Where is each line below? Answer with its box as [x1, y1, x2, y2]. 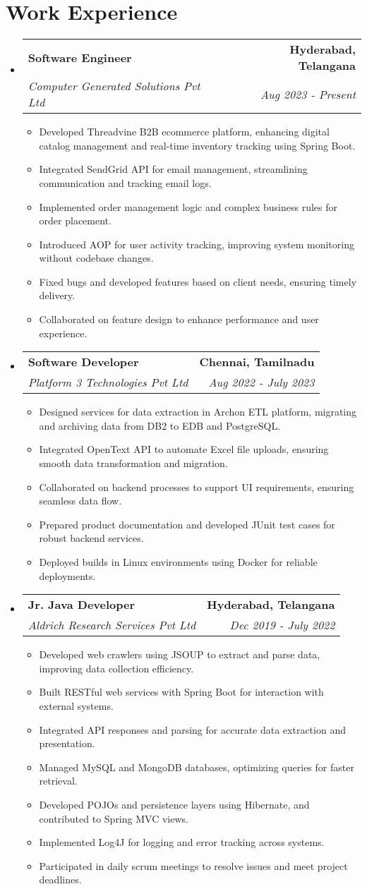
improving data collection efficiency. [39, 660, 194, 675]
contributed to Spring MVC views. [39, 811, 188, 825]
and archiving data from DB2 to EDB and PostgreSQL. [39, 418, 281, 433]
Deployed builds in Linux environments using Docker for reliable [39, 555, 318, 569]
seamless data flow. [39, 493, 122, 508]
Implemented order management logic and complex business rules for [39, 199, 337, 214]
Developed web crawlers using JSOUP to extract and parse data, [39, 647, 320, 662]
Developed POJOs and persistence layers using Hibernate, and [39, 797, 310, 811]
